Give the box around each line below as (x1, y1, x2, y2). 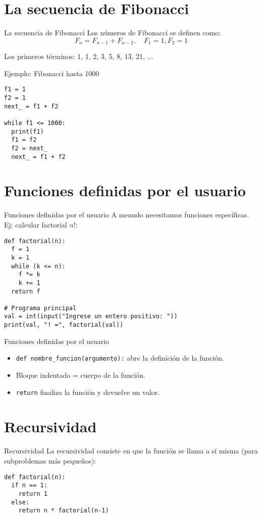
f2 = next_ (11, 144, 47, 152)
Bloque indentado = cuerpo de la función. (16, 370, 145, 380)
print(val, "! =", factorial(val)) (4, 321, 124, 329)
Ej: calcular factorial (4, 219, 67, 229)
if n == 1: (11, 482, 47, 489)
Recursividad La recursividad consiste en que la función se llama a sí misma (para (4, 445, 258, 456)
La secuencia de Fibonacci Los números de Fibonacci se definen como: (4, 27, 221, 38)
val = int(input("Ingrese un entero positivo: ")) (4, 313, 178, 320)
